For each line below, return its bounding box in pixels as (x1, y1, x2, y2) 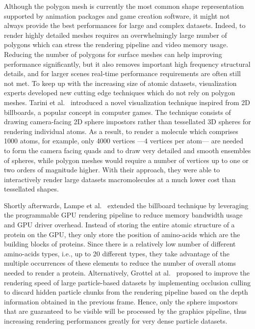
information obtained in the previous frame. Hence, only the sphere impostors (4, 296, 238, 306)
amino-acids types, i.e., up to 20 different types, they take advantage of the (4, 248, 229, 258)
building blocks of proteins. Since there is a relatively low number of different (4, 239, 236, 249)
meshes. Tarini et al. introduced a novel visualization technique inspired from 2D (4, 97, 250, 107)
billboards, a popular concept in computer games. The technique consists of (4, 107, 231, 117)
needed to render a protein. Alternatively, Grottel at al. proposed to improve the (4, 268, 250, 278)
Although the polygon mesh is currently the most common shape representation (4, 1, 244, 11)
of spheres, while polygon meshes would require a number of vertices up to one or (4, 155, 249, 165)
